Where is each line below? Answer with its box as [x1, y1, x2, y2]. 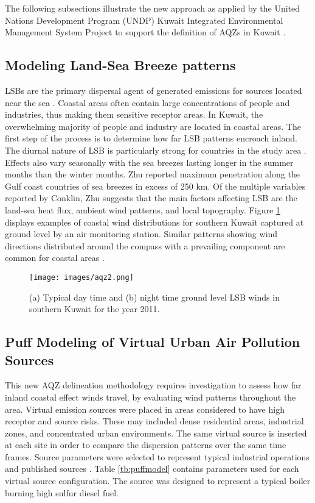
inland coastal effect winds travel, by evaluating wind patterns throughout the [5, 390, 296, 403]
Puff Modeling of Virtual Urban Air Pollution [5, 332, 300, 351]
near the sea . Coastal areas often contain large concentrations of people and [5, 96, 290, 109]
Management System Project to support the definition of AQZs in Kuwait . [5, 26, 286, 38]
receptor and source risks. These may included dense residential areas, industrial [5, 415, 304, 427]
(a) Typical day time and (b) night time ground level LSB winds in [29, 290, 280, 303]
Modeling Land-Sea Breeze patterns [5, 55, 236, 74]
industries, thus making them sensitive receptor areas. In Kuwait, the [5, 108, 263, 121]
